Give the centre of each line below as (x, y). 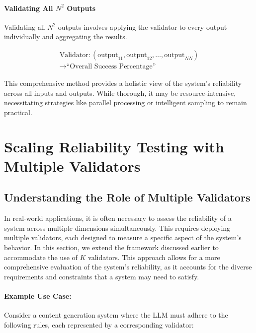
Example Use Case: (38, 296)
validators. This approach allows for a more (154, 257)
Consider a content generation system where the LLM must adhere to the (116, 315)
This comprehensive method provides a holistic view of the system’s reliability (123, 83)
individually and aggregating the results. (66, 36)
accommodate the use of (41, 257)
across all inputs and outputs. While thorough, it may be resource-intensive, (120, 93)
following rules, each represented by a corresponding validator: (99, 324)
